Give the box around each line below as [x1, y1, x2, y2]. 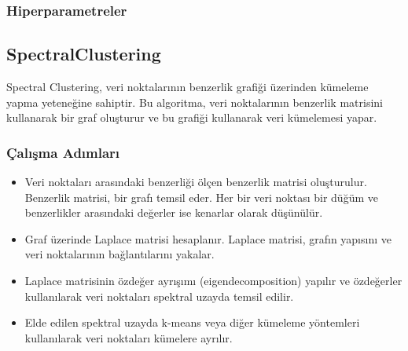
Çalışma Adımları [6, 142, 120, 162]
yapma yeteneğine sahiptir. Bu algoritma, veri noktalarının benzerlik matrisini [6, 93, 383, 110]
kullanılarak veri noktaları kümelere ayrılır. [24, 329, 233, 346]
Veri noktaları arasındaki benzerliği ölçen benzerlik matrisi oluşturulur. [24, 174, 367, 190]
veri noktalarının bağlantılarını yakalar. [24, 246, 215, 262]
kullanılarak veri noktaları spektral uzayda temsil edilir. [24, 287, 294, 304]
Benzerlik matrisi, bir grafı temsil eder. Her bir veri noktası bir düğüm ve [24, 188, 378, 205]
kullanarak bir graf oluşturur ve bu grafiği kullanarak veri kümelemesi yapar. [6, 109, 377, 126]
